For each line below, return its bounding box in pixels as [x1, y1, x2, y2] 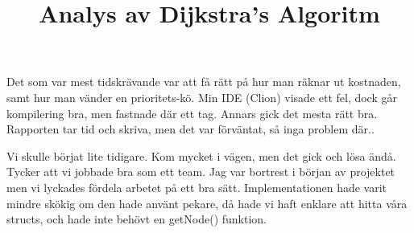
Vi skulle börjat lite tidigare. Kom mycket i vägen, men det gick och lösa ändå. [6, 147, 396, 164]
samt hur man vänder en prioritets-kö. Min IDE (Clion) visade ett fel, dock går [6, 88, 397, 105]
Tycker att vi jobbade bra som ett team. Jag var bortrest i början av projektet [6, 163, 395, 180]
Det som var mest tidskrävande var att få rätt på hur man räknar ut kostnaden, [6, 73, 401, 90]
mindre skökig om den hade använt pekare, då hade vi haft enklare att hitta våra [6, 194, 408, 211]
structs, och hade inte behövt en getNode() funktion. [6, 211, 267, 227]
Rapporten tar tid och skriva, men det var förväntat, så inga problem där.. [6, 121, 375, 137]
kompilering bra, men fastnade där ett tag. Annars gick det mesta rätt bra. [6, 104, 378, 121]
